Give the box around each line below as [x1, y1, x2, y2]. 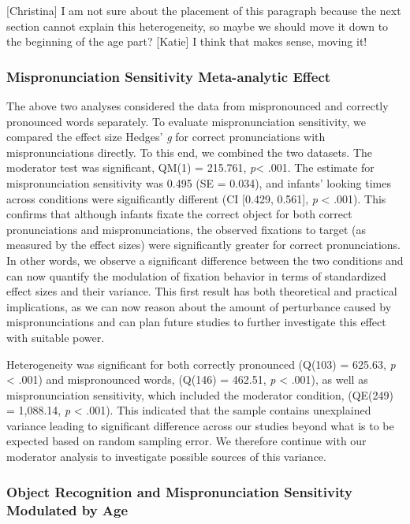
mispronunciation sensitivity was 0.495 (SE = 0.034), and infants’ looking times [6, 174, 392, 191]
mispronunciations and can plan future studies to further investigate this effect [6, 314, 386, 330]
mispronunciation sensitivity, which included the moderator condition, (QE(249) [6, 386, 394, 403]
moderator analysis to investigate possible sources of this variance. [6, 448, 326, 465]
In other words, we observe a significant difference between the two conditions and [6, 251, 404, 268]
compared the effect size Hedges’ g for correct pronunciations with [6, 128, 326, 145]
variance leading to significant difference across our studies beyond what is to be [6, 417, 394, 433]
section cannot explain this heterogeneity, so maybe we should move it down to [6, 17, 389, 34]
